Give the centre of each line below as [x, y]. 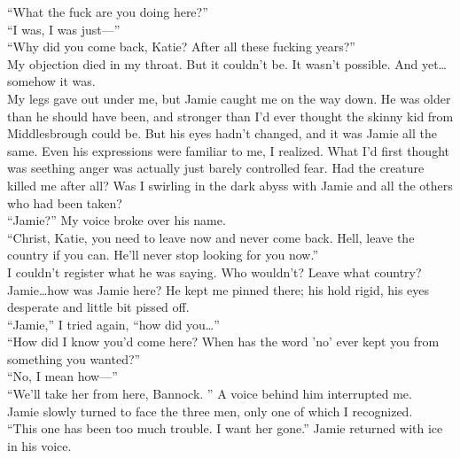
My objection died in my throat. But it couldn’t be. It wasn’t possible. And [213, 63]
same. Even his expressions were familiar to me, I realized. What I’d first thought [228, 150]
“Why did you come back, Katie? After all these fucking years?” [181, 47]
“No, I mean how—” [62, 376]
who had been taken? [65, 202]
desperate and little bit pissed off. [98, 307]
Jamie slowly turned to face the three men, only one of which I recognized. [210, 411]
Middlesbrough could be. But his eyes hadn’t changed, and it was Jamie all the [222, 133]
